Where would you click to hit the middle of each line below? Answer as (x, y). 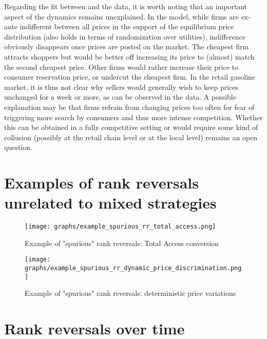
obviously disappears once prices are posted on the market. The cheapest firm (127, 46)
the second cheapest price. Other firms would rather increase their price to (121, 67)
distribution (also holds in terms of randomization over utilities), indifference (125, 36)
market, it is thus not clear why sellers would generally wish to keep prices (121, 87)
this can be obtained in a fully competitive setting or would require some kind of (131, 127)
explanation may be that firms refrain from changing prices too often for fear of (129, 107)
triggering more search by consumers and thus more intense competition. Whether (133, 117)
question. (18, 147)
